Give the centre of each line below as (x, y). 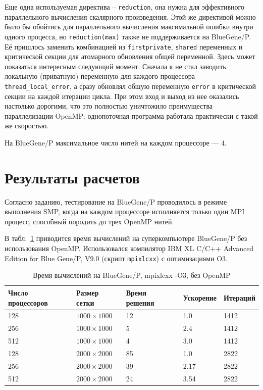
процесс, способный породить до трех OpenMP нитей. (89, 221)
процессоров (28, 302)
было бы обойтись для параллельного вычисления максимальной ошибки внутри (129, 27)
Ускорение (200, 297)
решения (140, 302)
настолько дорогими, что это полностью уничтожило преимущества (109, 106)
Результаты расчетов (72, 177)
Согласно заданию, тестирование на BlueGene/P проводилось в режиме (116, 201)
